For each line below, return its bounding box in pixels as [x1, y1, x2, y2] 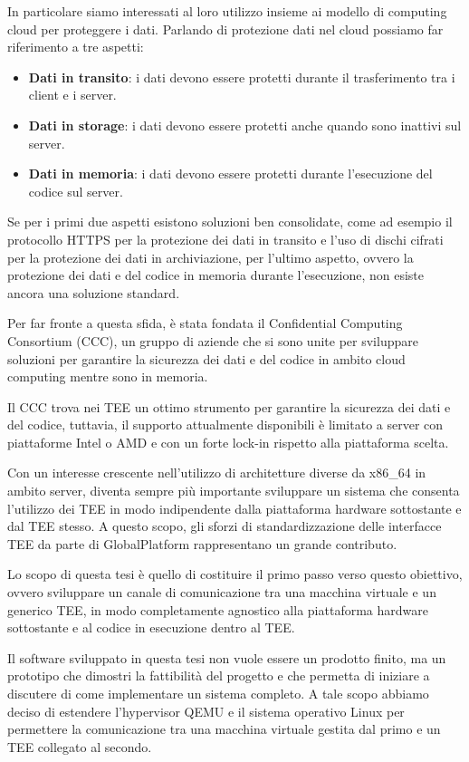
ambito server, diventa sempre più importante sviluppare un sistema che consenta [7, 481, 460, 500]
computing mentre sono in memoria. [7, 367, 208, 386]
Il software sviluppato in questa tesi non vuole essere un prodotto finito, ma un [7, 648, 446, 667]
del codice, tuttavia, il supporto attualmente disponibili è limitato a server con [7, 415, 444, 434]
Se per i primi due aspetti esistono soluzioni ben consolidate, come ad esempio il [7, 212, 453, 231]
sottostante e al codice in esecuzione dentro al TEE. [7, 618, 295, 637]
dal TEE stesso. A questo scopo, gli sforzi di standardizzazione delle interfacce [7, 516, 442, 535]
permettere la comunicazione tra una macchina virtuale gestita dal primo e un [7, 719, 441, 738]
